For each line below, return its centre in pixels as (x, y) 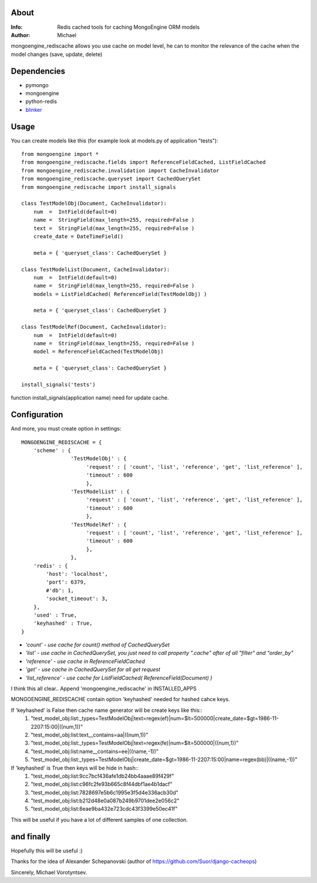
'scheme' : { (52, 451)
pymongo (37, 85)
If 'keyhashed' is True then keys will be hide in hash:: (75, 768)
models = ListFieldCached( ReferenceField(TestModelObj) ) (120, 294)
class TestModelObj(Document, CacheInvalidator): (94, 204)
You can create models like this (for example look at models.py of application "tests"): (114, 141)
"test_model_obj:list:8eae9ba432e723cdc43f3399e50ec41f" (104, 809)
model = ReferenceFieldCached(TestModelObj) (98, 352)
